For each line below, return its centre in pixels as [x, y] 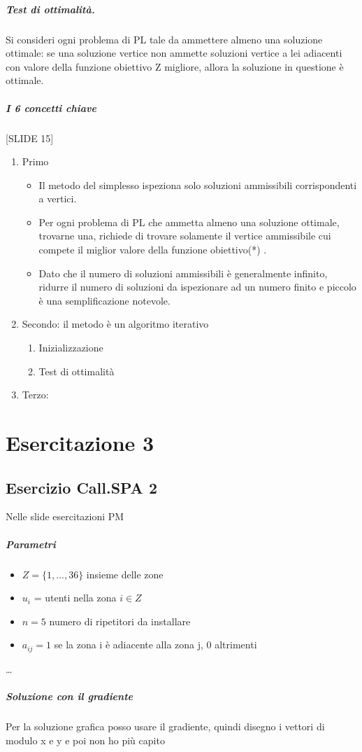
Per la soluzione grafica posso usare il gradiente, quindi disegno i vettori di [165, 726]
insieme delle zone [125, 574]
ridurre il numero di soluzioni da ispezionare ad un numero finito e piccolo [197, 287]
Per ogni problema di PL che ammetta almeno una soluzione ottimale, [189, 222]
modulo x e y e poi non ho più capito [85, 740]
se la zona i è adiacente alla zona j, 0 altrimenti [155, 645]
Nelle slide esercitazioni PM [65, 516]
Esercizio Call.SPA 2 [81, 487]
